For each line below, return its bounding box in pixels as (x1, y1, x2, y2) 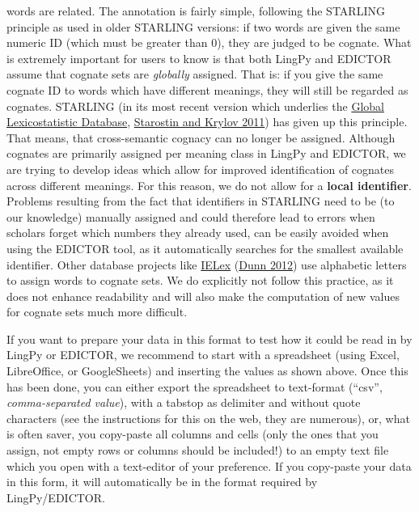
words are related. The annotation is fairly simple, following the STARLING (6, 2, 385, 19)
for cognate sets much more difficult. (6, 303, 188, 320)
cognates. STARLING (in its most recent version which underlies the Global (6, 97, 384, 114)
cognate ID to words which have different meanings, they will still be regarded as (6, 81, 408, 98)
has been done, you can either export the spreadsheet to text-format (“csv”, (6, 378, 383, 395)
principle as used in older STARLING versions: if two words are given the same (6, 18, 400, 35)
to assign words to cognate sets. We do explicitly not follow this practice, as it (6, 272, 394, 289)
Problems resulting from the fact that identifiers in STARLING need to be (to (6, 193, 395, 209)
